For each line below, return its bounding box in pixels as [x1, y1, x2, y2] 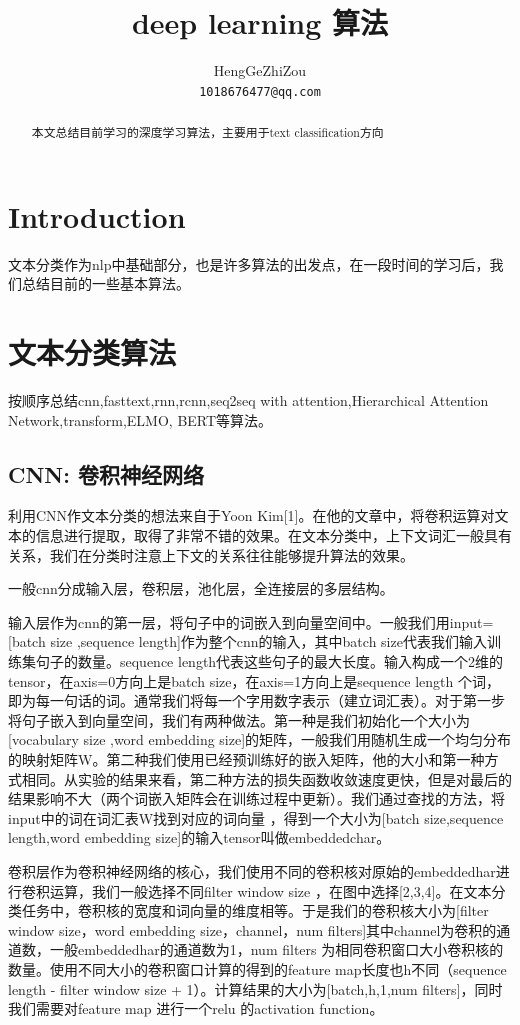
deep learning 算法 [131, 2, 389, 43]
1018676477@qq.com [199, 84, 321, 99]
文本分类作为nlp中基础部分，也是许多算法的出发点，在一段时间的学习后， [8, 253, 490, 274]
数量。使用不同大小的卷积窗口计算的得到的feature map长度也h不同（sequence [8, 958, 507, 979]
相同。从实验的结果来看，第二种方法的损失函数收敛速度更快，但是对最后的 [21, 768, 512, 789]
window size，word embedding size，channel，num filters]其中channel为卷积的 [8, 919, 497, 940]
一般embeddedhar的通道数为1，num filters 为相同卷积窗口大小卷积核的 [49, 939, 504, 960]
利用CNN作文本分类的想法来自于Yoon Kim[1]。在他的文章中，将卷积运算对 [8, 505, 495, 526]
